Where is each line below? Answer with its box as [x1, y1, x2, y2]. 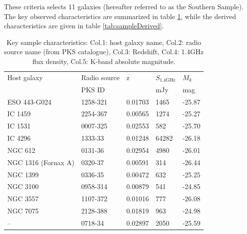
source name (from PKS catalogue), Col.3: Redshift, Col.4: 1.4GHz [4, 46, 204, 57]
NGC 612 [7, 145, 36, 155]
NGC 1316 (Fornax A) [7, 157, 75, 167]
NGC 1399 [7, 169, 39, 179]
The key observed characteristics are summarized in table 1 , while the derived [4, 11, 236, 21]
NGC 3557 [7, 193, 39, 204]
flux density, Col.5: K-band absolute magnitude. [32, 56, 175, 66]
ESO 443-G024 [7, 96, 52, 106]
